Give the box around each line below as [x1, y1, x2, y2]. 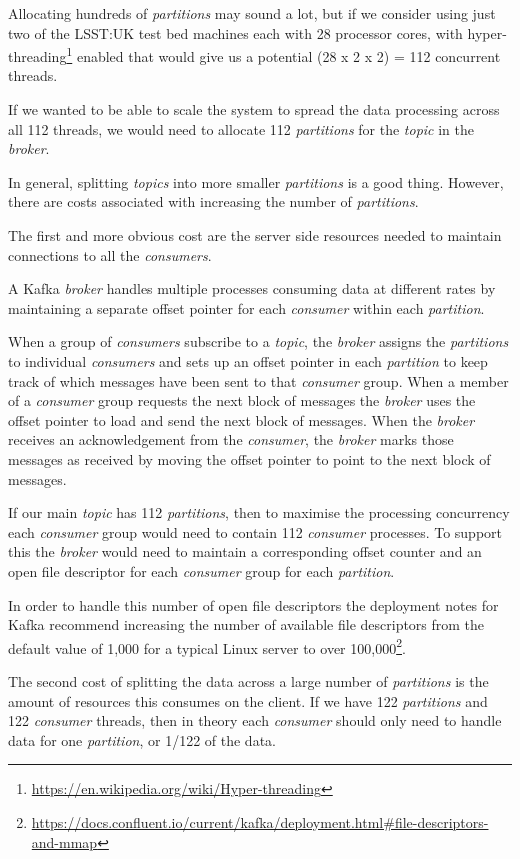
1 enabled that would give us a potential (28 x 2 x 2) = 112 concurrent [66, 43, 501, 66]
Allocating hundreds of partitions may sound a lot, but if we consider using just [8, 3, 496, 23]
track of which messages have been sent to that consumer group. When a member [8, 370, 509, 391]
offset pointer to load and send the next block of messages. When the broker [8, 409, 475, 430]
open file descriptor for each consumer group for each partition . [8, 560, 395, 581]
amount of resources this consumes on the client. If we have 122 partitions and [8, 690, 488, 711]
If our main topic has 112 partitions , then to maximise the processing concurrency [8, 502, 510, 523]
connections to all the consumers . [8, 244, 212, 265]
